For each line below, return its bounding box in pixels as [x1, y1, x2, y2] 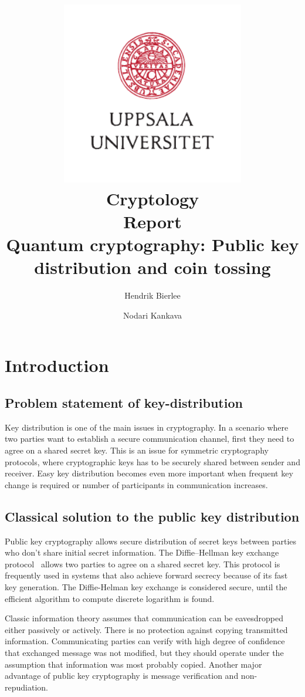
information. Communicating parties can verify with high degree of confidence [5, 635, 285, 647]
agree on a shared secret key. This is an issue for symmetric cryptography [5, 444, 269, 456]
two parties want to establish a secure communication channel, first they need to [5, 432, 294, 445]
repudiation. [5, 681, 48, 693]
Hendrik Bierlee [124, 289, 181, 302]
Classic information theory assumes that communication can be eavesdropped [5, 612, 284, 624]
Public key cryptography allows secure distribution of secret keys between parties [5, 534, 297, 547]
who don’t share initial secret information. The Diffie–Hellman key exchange [5, 546, 279, 559]
